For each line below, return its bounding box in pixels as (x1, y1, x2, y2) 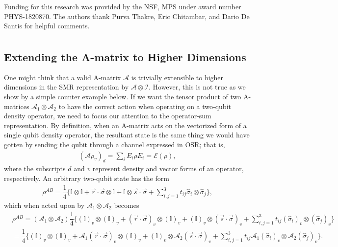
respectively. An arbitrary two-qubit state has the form (4, 173, 169, 183)
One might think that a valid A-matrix (4, 72, 121, 82)
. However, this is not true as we (148, 82, 246, 92)
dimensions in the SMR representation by (4, 82, 129, 92)
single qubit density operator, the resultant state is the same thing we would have (4, 130, 250, 140)
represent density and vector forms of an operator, (92, 163, 244, 174)
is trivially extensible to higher (131, 72, 224, 82)
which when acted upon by (4, 200, 85, 210)
